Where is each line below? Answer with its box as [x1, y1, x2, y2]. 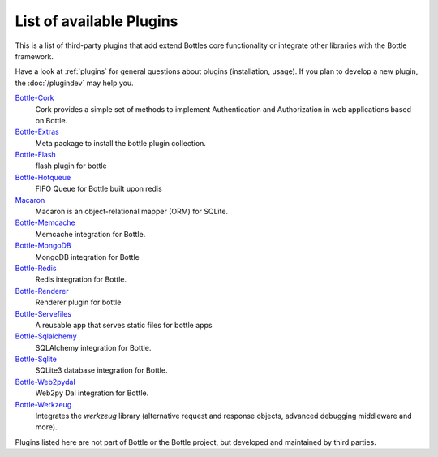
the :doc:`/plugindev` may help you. [15, 78, 134, 88]
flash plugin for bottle [35, 161, 107, 170]
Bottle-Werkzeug [15, 399, 72, 409]
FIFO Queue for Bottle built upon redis [35, 183, 162, 194]
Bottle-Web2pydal [15, 377, 76, 386]
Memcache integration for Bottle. [35, 229, 146, 239]
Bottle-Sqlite [15, 354, 57, 364]
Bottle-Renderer [15, 286, 69, 295]
